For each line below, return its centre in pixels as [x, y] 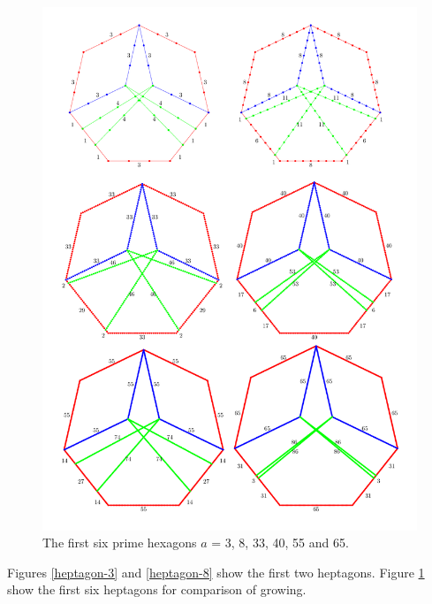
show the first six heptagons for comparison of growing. [157, 589]
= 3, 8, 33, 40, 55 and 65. [280, 543]
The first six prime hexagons [120, 543]
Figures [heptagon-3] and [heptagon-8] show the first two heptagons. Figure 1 [216, 572]
